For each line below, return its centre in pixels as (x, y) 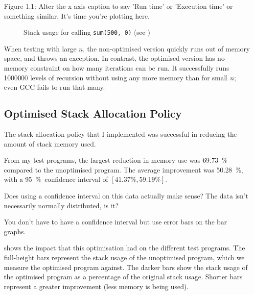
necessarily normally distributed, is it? (61, 205)
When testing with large (40, 48)
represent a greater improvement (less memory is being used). (96, 286)
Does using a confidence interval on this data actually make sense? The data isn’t (126, 195)
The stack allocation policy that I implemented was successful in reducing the (120, 134)
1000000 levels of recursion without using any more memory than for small (116, 77)
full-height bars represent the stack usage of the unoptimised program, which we (124, 257)
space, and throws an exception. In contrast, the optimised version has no (114, 58)
